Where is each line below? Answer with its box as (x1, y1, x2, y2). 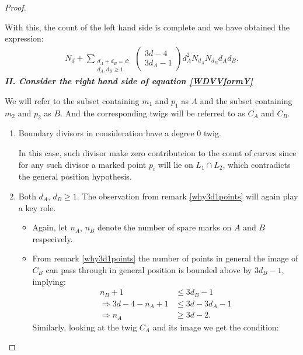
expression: (5, 32, 44, 44)
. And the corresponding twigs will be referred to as (60, 106, 245, 119)
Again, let (32, 221, 68, 233)
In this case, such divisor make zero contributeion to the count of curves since (18, 147, 297, 159)
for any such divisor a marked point (18, 158, 147, 170)
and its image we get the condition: (152, 320, 279, 333)
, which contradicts (222, 158, 291, 170)
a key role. (18, 201, 56, 213)
